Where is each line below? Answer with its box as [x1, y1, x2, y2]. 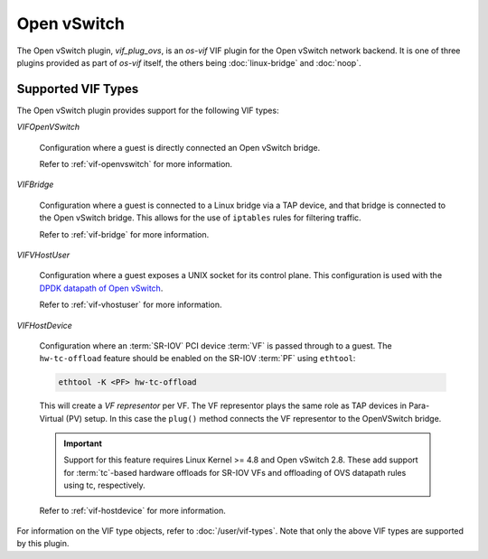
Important [63, 438, 103, 449]
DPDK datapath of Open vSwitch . [39, 283, 164, 293]
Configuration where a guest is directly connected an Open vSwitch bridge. [39, 142, 321, 153]
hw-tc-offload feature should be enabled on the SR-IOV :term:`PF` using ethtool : [39, 353, 356, 364]
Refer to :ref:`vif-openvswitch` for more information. [39, 159, 233, 170]
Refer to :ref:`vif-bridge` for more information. [39, 228, 210, 239]
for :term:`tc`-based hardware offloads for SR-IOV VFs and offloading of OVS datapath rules [63, 467, 407, 478]
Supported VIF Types [16, 81, 139, 97]
